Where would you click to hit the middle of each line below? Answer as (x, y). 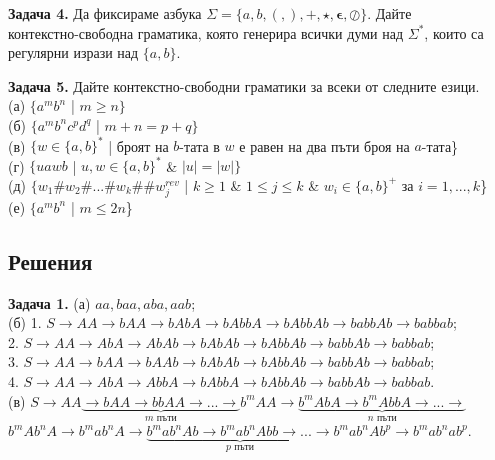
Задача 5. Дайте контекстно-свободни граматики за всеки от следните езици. (244, 85)
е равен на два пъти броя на (324, 145)
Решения (50, 260)
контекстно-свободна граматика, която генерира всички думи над (206, 32)
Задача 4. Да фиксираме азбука (105, 13)
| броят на (138, 145)
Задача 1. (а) (49, 302)
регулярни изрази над (73, 52)
